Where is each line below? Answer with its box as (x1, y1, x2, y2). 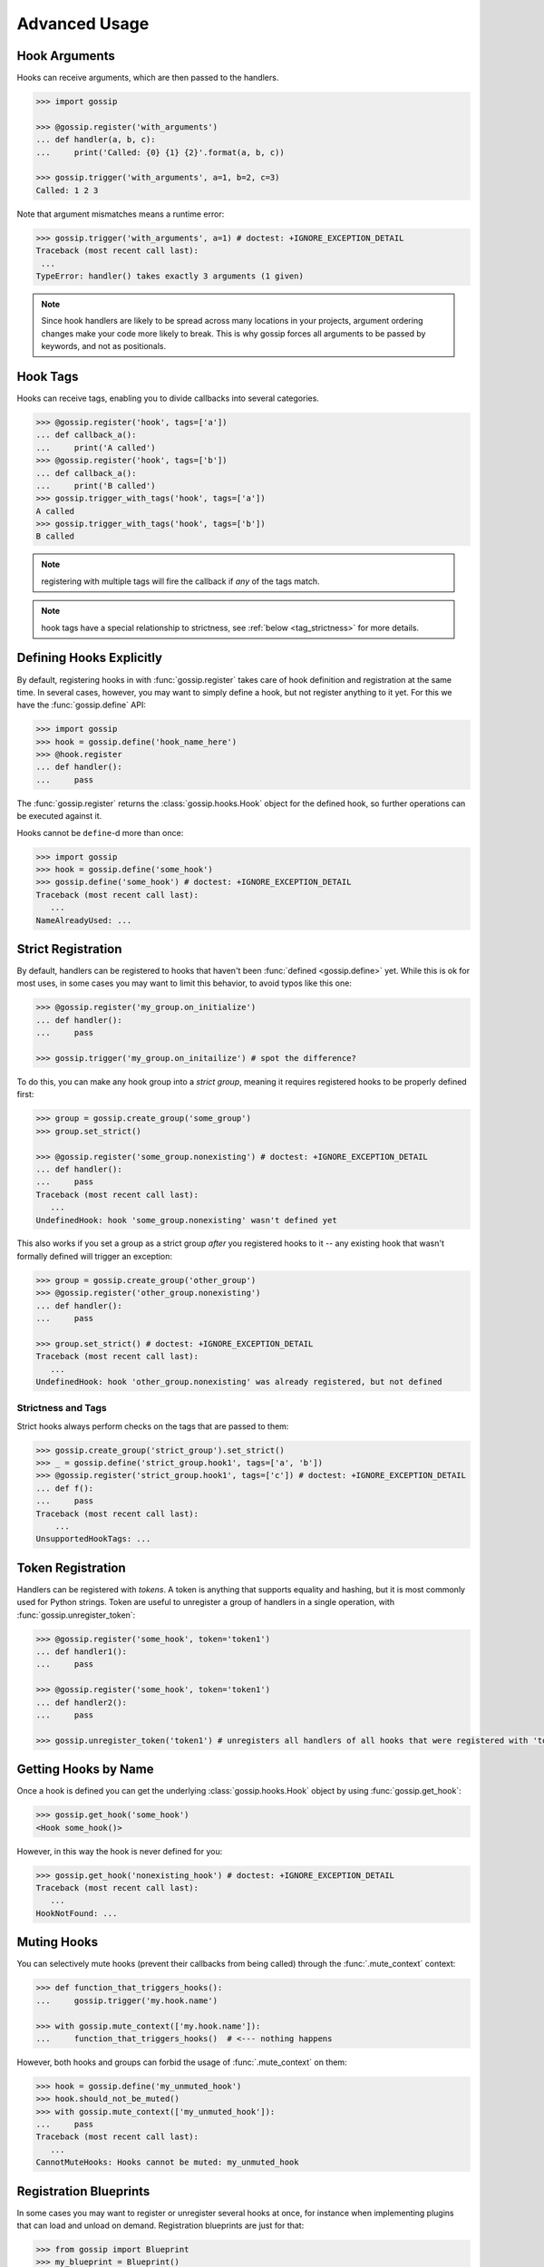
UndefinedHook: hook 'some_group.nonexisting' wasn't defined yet (35, 1215, 337, 1225)
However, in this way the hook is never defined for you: (16, 1845, 223, 1856)
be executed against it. (16, 811, 102, 822)
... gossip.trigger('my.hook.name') (35, 1995, 218, 2006)
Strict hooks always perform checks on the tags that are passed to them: (16, 1420, 289, 1432)
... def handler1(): (35, 1647, 127, 1657)
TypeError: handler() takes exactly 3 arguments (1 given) (35, 270, 304, 281)
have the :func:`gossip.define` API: (16, 699, 147, 711)
